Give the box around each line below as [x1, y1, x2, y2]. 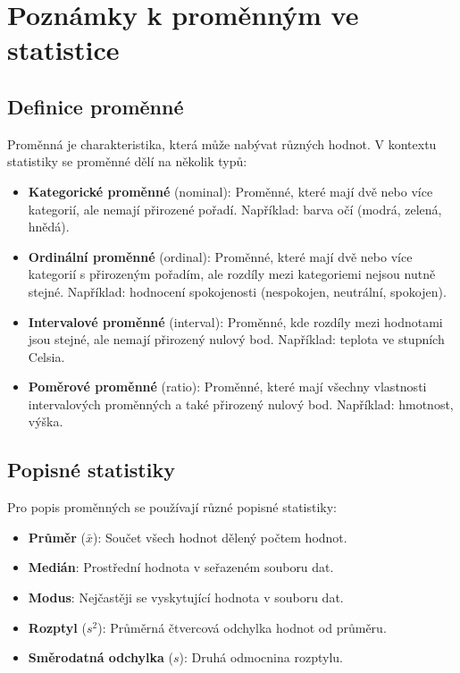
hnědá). [28, 217, 70, 236]
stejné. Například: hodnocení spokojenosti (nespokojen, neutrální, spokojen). [28, 282, 447, 300]
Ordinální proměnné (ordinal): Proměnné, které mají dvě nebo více [28, 247, 413, 265]
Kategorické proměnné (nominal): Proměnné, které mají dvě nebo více [28, 181, 433, 200]
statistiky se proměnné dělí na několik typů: [7, 152, 247, 171]
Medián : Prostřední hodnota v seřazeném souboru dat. [28, 558, 334, 576]
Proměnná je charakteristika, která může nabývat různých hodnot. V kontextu [7, 134, 437, 153]
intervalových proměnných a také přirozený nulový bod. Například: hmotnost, [28, 394, 454, 413]
